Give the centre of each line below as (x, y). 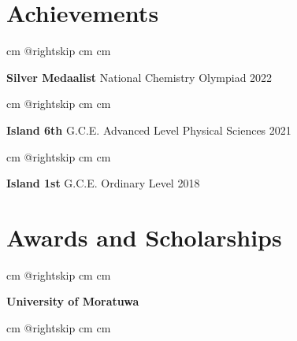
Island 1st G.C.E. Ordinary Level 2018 (103, 183)
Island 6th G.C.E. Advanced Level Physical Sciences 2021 (149, 130)
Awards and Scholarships (144, 237)
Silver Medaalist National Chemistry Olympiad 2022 (139, 77)
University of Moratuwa (73, 301)
